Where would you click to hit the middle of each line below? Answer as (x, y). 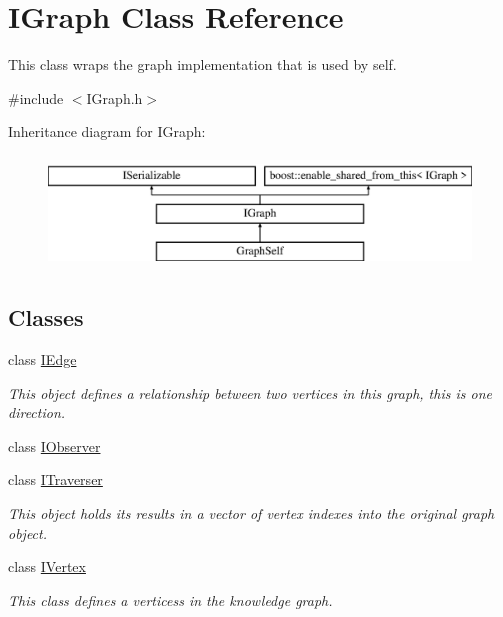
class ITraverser (55, 479)
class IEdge (42, 359)
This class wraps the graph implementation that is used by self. (202, 64)
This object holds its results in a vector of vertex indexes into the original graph (251, 513)
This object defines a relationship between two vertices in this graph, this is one (250, 392)
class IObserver (54, 445)
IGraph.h (114, 97)
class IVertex (47, 566)
